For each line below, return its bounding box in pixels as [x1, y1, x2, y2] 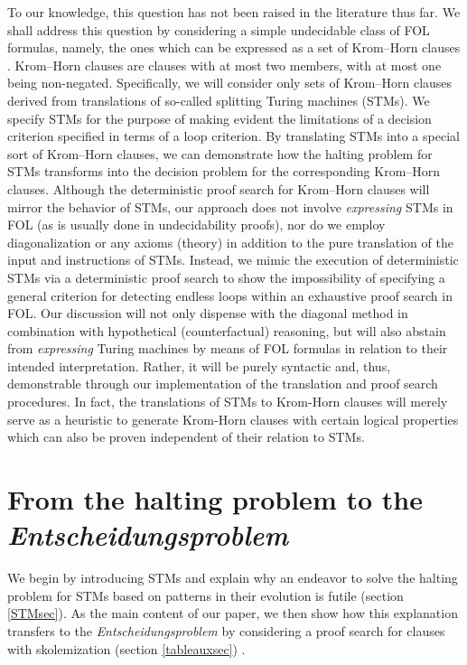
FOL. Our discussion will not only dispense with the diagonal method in [7, 304, 408, 323]
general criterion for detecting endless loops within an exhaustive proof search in [7, 286, 453, 304]
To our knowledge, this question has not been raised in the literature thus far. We [7, 3, 461, 21]
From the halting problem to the [7, 481, 423, 518]
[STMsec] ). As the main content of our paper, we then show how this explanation [7, 604, 458, 623]
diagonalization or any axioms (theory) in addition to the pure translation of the [7, 232, 453, 251]
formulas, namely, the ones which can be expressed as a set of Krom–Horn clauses [7, 38, 461, 57]
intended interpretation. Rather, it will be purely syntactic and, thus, [7, 356, 391, 375]
